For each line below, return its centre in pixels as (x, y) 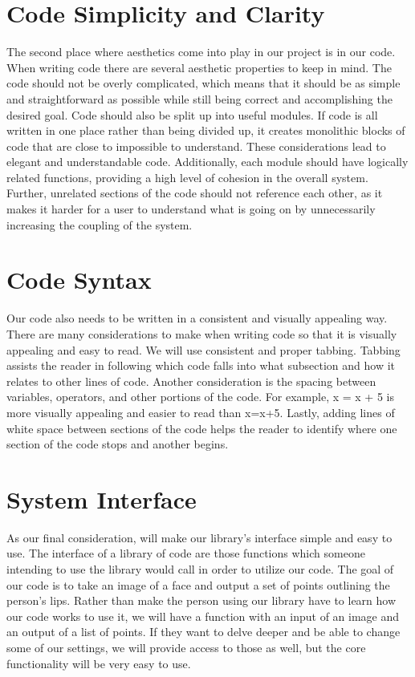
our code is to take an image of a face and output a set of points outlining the (198, 584)
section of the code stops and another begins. (118, 444)
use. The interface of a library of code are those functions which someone (186, 553)
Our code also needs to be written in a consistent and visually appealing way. (197, 318)
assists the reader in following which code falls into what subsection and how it (201, 365)
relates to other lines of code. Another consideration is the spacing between (191, 381)
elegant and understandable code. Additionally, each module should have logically (207, 162)
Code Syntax (79, 280)
